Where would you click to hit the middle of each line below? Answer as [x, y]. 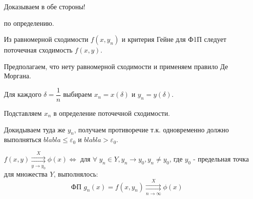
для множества [26, 174]
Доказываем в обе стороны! [45, 6]
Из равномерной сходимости [46, 39]
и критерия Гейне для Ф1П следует [174, 39]
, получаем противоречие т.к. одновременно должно [151, 129]
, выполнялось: [76, 174]
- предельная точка [221, 158]
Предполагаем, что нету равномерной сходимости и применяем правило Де [116, 66]
